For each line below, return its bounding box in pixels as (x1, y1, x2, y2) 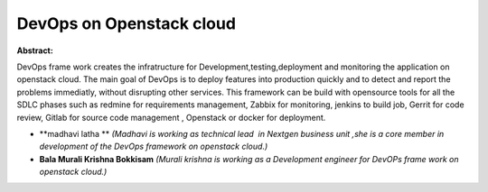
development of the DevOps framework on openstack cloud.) (39, 141, 268, 152)
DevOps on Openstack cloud (16, 14, 237, 33)
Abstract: (16, 45, 53, 56)
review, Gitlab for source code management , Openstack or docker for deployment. (16, 112, 326, 123)
